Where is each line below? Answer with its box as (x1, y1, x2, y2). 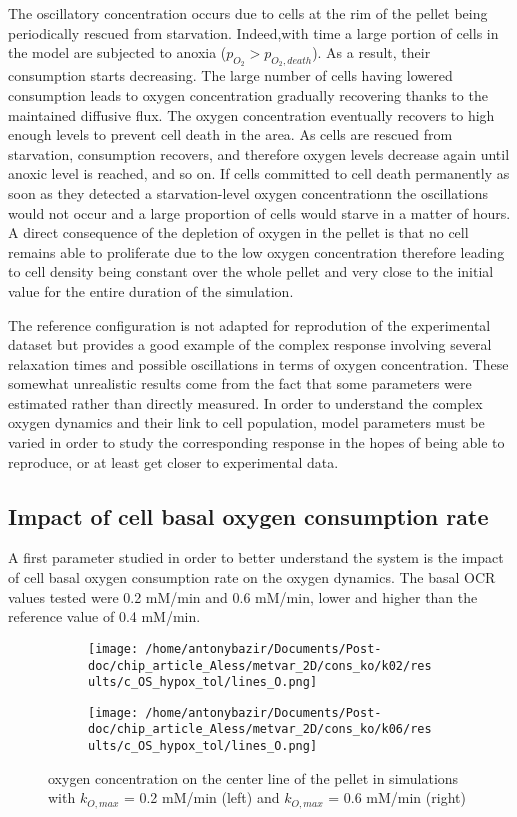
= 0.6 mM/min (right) (328, 787, 466, 808)
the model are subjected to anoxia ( (8, 42, 227, 63)
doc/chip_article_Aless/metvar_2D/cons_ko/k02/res (88, 658, 432, 673)
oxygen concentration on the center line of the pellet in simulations (48, 767, 459, 788)
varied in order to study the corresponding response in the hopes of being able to (8, 432, 505, 453)
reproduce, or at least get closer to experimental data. (8, 451, 339, 472)
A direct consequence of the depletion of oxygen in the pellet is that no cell (8, 222, 469, 243)
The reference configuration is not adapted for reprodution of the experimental (8, 314, 491, 335)
